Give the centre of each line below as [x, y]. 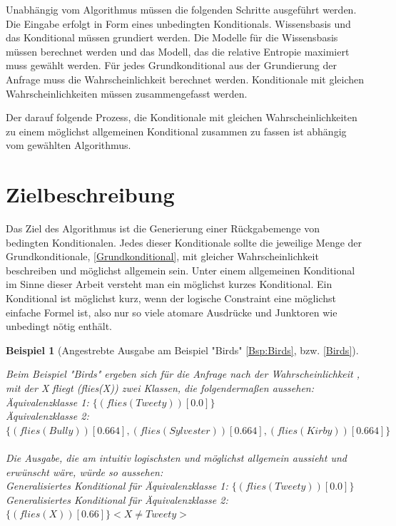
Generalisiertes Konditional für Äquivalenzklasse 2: [117, 499]
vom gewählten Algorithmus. [68, 145]
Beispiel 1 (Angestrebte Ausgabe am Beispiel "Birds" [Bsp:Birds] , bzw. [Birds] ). [182, 350]
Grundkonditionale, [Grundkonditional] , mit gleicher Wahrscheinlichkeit [162, 256]
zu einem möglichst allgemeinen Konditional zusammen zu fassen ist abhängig [176, 131]
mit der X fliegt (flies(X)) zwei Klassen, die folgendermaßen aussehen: [160, 388]
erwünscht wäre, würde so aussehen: [85, 471]
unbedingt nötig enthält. [59, 326]
